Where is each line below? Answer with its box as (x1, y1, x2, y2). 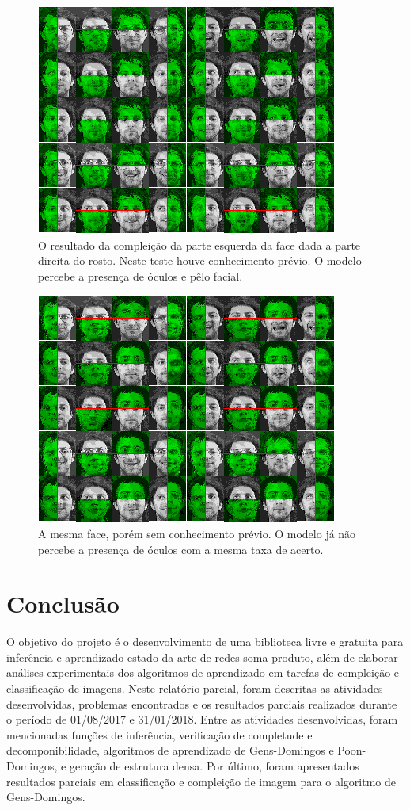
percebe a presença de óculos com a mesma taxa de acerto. (38, 541, 324, 557)
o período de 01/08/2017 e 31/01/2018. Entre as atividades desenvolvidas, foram (6, 711, 398, 728)
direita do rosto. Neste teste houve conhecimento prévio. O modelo (38, 252, 362, 269)
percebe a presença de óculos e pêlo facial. (38, 267, 243, 284)
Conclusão (6, 587, 120, 620)
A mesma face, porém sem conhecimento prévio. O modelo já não (38, 525, 356, 541)
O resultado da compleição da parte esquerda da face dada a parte (38, 236, 361, 253)
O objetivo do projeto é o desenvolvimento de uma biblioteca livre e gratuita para (6, 633, 404, 650)
